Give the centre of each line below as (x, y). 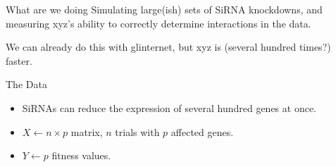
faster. (19, 60)
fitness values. (81, 155)
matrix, (87, 131)
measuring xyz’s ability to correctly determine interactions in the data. (158, 23)
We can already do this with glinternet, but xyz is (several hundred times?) (168, 47)
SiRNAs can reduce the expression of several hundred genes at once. (169, 107)
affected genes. (202, 131)
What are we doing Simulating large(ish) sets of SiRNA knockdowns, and (164, 9)
